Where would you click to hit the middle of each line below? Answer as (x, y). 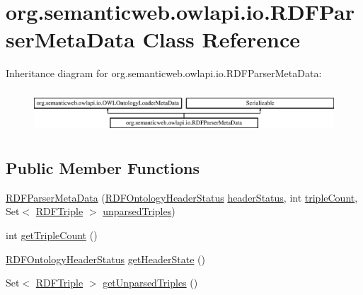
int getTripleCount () (52, 235)
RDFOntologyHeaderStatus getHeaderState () (105, 259)
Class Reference (221, 39)
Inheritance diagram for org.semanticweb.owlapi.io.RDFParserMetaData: (164, 73)
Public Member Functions (103, 168)
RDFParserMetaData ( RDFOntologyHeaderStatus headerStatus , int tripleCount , (182, 197)
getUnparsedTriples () (150, 283)
